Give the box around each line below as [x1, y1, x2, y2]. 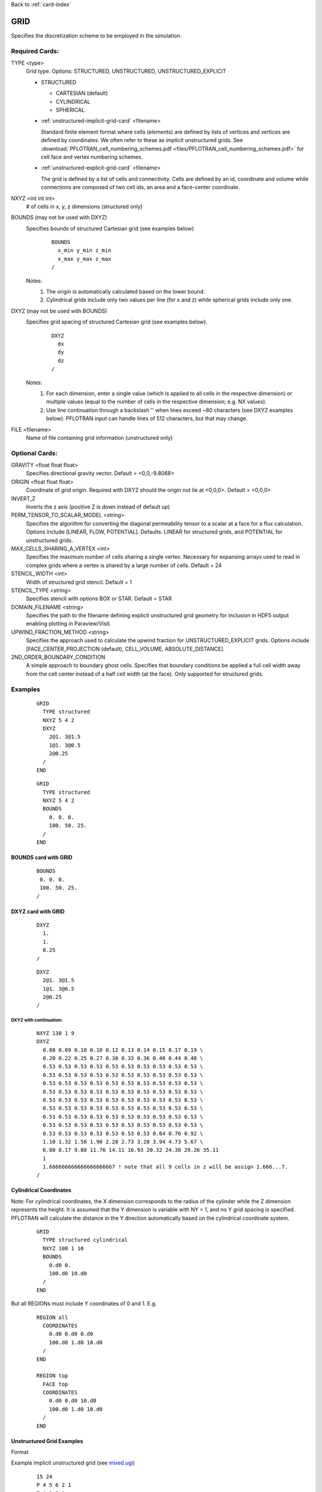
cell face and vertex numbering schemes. [41, 153, 143, 161]
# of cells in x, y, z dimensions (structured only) [26, 203, 143, 210]
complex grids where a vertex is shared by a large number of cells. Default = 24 [26, 562, 222, 569]
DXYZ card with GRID [11, 908, 65, 915]
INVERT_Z [11, 495, 36, 502]
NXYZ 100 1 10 [42, 1245, 84, 1251]
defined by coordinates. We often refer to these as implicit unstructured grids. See [41, 137, 243, 144]
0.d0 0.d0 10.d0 [48, 1397, 97, 1404]
